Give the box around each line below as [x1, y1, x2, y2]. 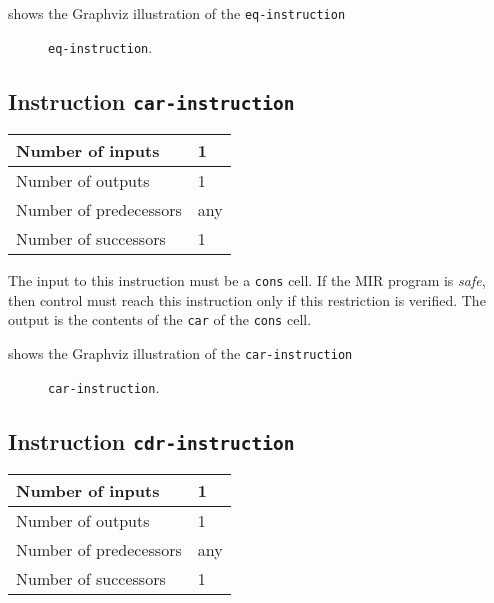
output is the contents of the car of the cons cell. [8, 309, 312, 330]
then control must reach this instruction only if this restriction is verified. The [8, 289, 486, 310]
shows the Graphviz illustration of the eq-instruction [8, 3, 346, 23]
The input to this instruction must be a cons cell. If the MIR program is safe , [8, 270, 486, 291]
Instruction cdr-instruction [8, 425, 295, 456]
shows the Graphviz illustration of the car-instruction [8, 343, 353, 363]
